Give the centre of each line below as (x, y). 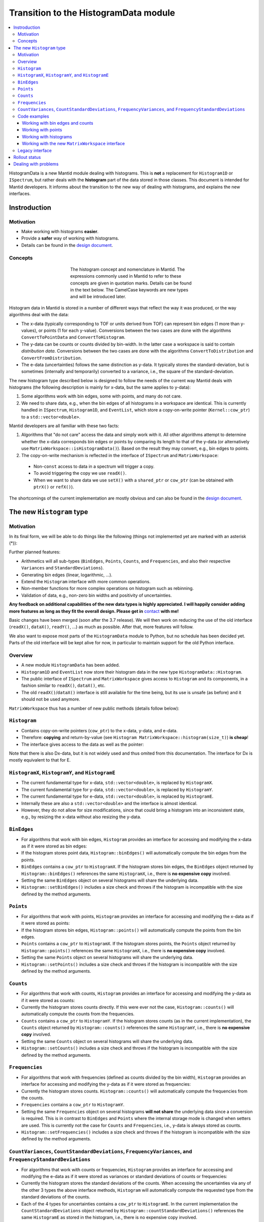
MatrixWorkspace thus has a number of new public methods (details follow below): (94, 708)
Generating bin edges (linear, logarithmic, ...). (67, 575)
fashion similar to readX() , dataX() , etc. (63, 686)
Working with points (42, 130)
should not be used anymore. (51, 699)
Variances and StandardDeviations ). (63, 568)
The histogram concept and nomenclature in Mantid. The (128, 269)
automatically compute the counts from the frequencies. (78, 1014)
